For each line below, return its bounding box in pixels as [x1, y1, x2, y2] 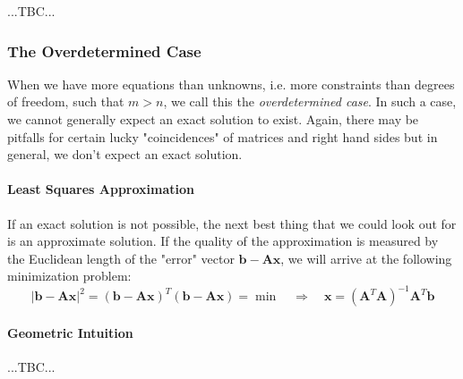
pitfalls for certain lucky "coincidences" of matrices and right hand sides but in [7, 127, 438, 146]
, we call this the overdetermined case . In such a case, [163, 92, 457, 111]
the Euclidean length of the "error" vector [7, 248, 235, 267]
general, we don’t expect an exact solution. [7, 145, 243, 164]
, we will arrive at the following [280, 248, 452, 267]
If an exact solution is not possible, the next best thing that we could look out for [7, 214, 457, 232]
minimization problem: [7, 266, 132, 285]
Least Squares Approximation [7, 180, 195, 198]
